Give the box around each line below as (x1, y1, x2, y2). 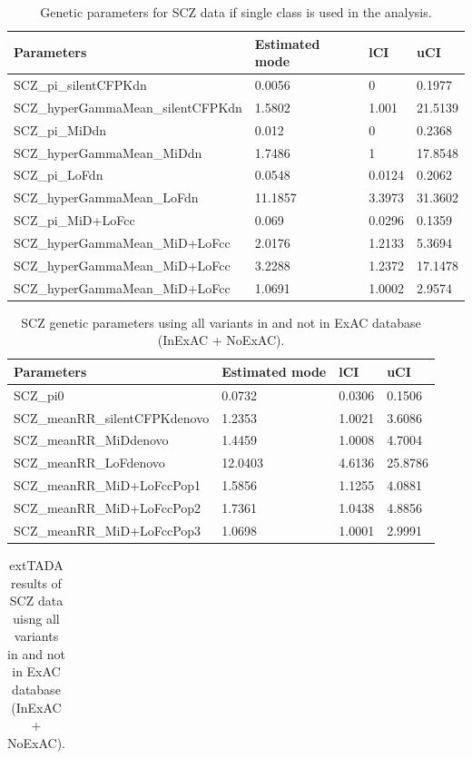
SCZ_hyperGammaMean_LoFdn (14, 188, 199, 207)
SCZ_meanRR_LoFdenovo (14, 453, 165, 472)
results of (11, 573, 62, 592)
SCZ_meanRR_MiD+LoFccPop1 (14, 476, 202, 495)
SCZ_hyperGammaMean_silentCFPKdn (14, 97, 242, 116)
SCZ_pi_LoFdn (14, 165, 103, 184)
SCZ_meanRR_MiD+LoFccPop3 (14, 520, 202, 539)
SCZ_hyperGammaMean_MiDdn (14, 143, 202, 162)
